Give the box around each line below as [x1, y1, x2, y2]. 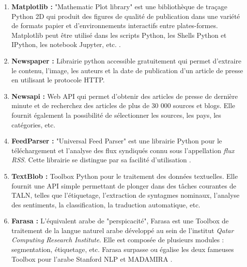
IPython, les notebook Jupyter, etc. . [11, 39, 121, 49]
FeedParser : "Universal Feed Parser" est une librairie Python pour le [11, 136, 222, 146]
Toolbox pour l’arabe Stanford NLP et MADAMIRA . [11, 253, 172, 264]
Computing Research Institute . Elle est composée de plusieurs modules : [11, 235, 224, 245]
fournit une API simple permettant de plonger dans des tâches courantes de [11, 180, 236, 190]
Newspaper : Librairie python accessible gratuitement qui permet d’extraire [11, 55, 242, 65]
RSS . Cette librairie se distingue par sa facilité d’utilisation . [11, 155, 191, 165]
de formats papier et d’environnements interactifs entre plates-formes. [11, 20, 218, 31]
